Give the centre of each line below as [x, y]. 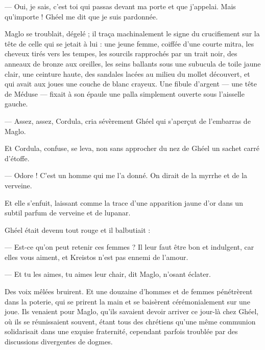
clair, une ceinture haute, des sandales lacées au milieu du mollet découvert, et [127, 73]
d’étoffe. [17, 158]
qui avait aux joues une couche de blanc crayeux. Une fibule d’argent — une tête [131, 84]
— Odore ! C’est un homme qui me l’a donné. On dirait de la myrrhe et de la [126, 175]
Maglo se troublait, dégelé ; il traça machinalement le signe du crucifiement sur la [132, 34]
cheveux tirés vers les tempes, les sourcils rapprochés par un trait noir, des [121, 53]
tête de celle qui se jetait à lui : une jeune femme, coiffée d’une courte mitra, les [129, 43]
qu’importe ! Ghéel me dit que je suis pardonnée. [81, 16]
